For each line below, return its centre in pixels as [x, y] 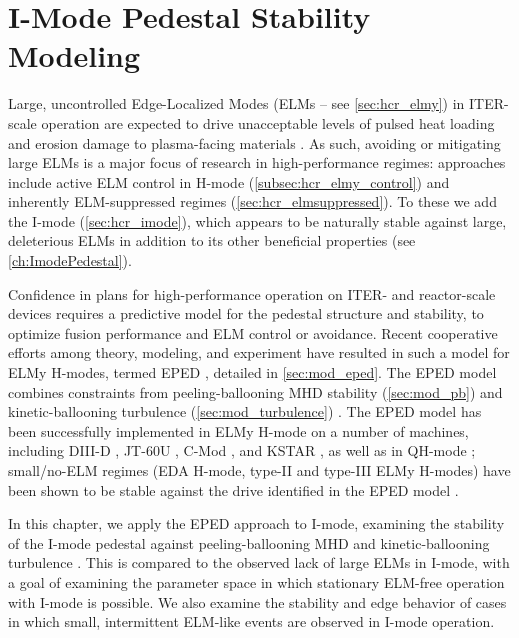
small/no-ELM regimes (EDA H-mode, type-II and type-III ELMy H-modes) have [259, 470]
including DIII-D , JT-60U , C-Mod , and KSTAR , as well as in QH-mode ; [242, 450]
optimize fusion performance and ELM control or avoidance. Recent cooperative [253, 332]
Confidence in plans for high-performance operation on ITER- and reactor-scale [252, 293]
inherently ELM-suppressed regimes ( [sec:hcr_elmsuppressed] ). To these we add [252, 201]
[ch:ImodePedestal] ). [70, 260]
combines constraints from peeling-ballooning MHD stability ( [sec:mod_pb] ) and [255, 391]
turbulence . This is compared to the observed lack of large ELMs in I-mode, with [259, 562]
